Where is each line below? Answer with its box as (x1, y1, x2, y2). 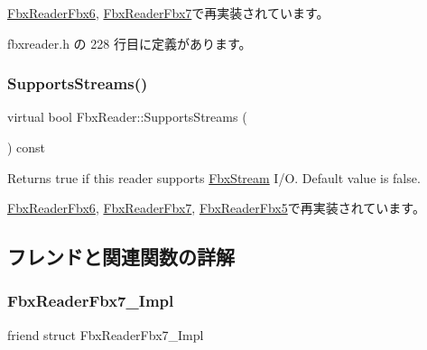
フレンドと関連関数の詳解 (7, 243, 235, 271)
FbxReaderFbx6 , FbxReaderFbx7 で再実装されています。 (7, 4, 330, 22)
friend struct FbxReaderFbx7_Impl (7, 325, 204, 344)
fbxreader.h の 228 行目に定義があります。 (7, 33, 252, 52)
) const (7, 138, 46, 156)
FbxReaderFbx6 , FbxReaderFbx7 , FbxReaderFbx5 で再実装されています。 (7, 198, 425, 217)
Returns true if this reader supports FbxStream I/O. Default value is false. (7, 168, 421, 187)
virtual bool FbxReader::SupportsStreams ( (7, 107, 247, 126)
